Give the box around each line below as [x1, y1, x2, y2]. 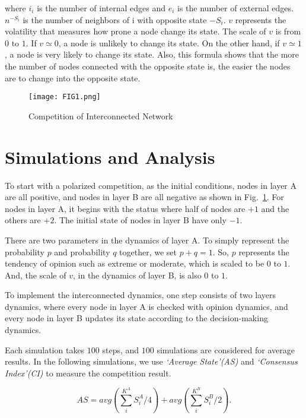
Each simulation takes [5, 343, 85, 356]
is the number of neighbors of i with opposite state [23, 13, 207, 26]
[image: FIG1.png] [28, 93, 101, 102]
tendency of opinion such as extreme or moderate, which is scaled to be [5, 257, 264, 270]
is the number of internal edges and [37, 2, 166, 14]
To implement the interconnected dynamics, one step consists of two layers [5, 289, 276, 301]
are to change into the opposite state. [5, 71, 141, 84]
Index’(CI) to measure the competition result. [5, 366, 171, 379]
